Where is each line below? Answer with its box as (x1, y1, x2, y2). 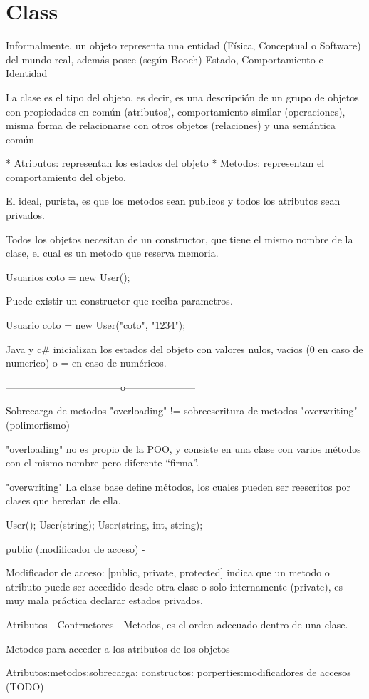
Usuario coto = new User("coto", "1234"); (6, 317, 186, 332)
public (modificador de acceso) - (6, 541, 145, 556)
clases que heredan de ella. (6, 493, 121, 508)
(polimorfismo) (6, 417, 70, 432)
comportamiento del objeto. (6, 169, 126, 184)
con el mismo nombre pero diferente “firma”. (6, 455, 199, 470)
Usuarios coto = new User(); (6, 269, 130, 284)
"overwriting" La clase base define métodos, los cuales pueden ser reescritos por (6, 479, 350, 494)
